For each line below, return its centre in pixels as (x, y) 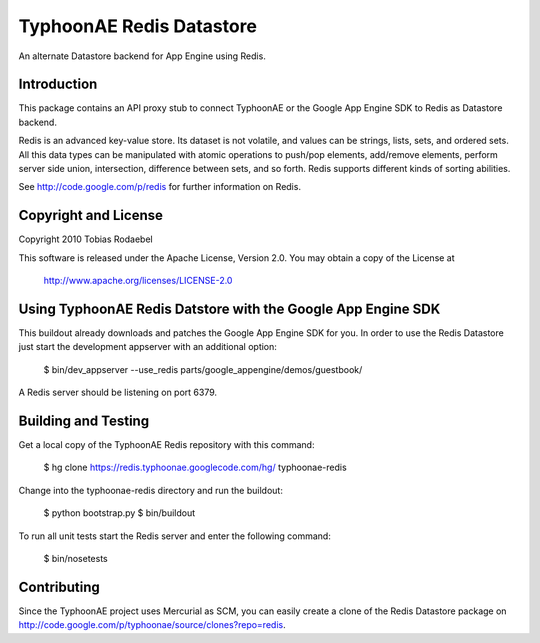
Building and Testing (84, 420)
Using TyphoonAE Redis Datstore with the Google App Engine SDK (229, 308)
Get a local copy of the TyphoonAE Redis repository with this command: (166, 445)
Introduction (58, 84)
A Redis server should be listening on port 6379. (118, 392)
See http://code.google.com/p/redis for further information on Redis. (160, 187)
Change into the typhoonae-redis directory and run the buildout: (151, 490)
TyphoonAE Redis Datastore (137, 26)
